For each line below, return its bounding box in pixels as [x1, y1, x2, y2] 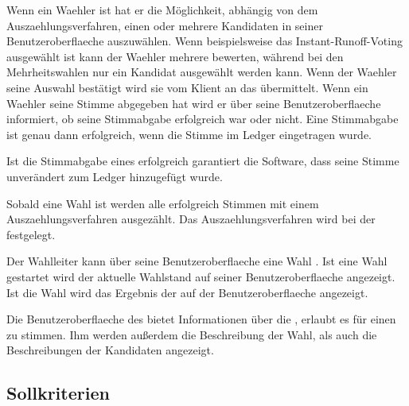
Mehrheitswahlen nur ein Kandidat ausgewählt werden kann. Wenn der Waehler [6, 64, 397, 80]
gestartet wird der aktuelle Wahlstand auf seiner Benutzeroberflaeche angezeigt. [6, 268, 395, 284]
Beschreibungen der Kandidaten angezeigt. [6, 342, 214, 358]
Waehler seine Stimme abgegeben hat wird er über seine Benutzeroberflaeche [6, 95, 381, 111]
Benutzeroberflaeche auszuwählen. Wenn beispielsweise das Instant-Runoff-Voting [6, 33, 403, 49]
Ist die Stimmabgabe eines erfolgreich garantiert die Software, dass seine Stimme [6, 153, 399, 169]
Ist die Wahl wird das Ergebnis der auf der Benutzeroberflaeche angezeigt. [6, 284, 368, 300]
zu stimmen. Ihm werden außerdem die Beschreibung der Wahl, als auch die [6, 326, 377, 342]
